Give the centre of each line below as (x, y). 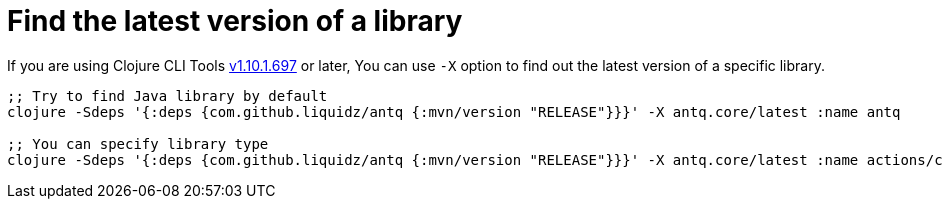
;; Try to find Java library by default (167, 95)
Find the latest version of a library (235, 21)
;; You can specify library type (138, 143)
